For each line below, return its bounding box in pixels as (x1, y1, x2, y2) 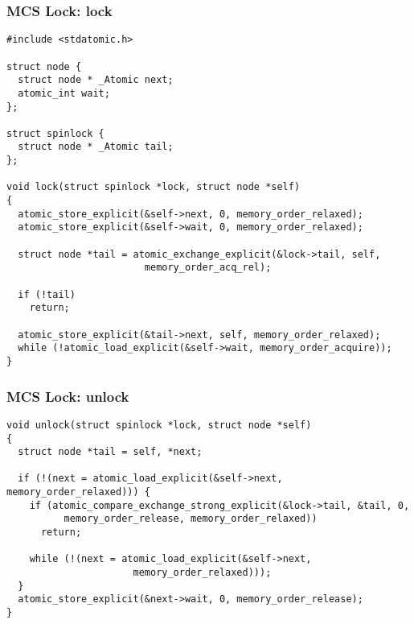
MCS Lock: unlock (6, 386, 129, 406)
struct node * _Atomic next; (18, 74, 174, 86)
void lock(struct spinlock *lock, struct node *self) (6, 181, 301, 193)
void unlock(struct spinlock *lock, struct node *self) (6, 419, 312, 431)
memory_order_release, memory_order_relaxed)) (64, 513, 318, 525)
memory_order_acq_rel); (144, 262, 272, 274)
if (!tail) (18, 288, 76, 300)
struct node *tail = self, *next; (18, 446, 203, 458)
